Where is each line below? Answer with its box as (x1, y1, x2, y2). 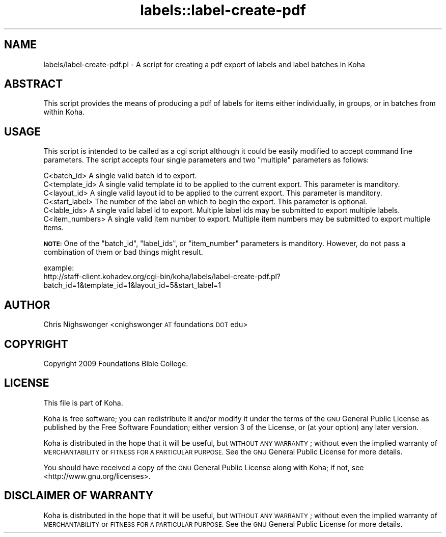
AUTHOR (4, 298, 50, 311)
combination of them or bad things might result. (43, 248, 203, 257)
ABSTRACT (4, 77, 63, 91)
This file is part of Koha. (43, 398, 123, 407)
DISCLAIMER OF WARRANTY (4, 489, 154, 502)
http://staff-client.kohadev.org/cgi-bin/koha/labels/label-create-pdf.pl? (43, 272, 281, 281)
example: (43, 263, 74, 273)
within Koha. (43, 108, 85, 117)
